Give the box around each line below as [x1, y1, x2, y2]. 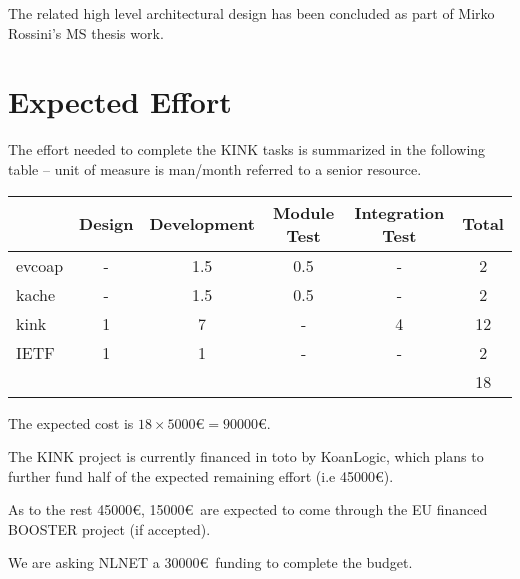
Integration [354, 200, 445, 224]
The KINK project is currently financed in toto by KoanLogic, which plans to [8, 446, 484, 467]
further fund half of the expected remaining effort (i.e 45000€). [8, 465, 394, 486]
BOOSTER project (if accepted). [8, 518, 211, 539]
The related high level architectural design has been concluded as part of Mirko [8, 3, 495, 23]
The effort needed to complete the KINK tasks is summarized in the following [8, 139, 486, 160]
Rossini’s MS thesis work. [8, 22, 164, 43]
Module [272, 200, 335, 224]
